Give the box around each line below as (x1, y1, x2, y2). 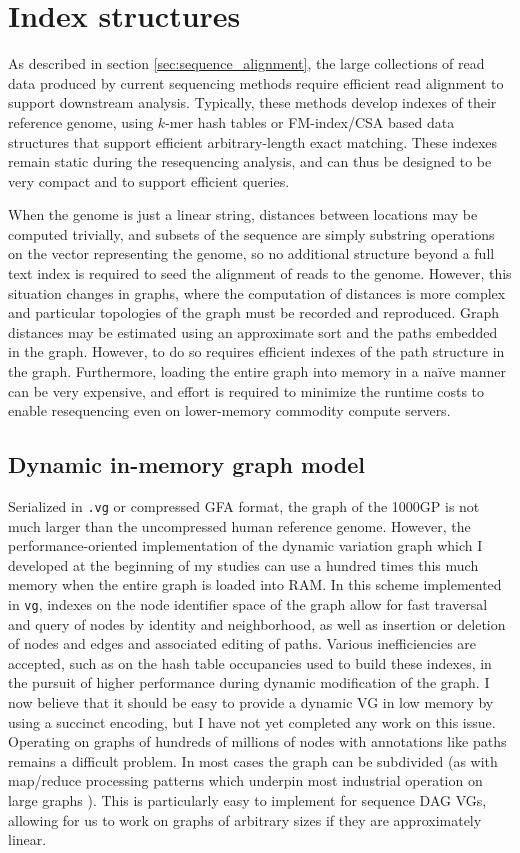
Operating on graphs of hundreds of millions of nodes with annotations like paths (8, 731, 507, 752)
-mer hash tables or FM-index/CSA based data (165, 111, 455, 132)
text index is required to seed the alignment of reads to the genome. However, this (8, 263, 512, 284)
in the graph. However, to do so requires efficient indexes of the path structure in (8, 341, 505, 362)
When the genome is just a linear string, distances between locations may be (8, 204, 478, 225)
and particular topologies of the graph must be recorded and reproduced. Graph (8, 302, 500, 323)
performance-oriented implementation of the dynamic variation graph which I (8, 535, 483, 556)
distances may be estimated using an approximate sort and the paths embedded (8, 321, 498, 342)
